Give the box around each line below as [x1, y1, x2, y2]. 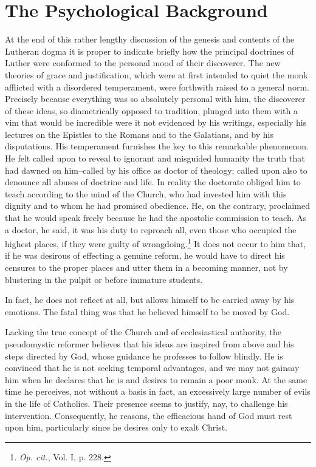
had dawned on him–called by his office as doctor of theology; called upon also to [5, 163, 307, 176]
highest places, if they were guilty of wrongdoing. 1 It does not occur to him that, [5, 236, 306, 250]
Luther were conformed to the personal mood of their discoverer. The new [5, 56, 281, 69]
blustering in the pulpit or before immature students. [5, 273, 203, 285]
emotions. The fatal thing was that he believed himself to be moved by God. [5, 305, 290, 318]
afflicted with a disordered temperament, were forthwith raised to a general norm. [5, 80, 309, 93]
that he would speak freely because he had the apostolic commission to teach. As [5, 211, 307, 224]
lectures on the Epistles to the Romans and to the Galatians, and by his [5, 128, 273, 140]
